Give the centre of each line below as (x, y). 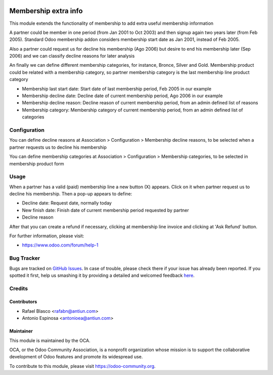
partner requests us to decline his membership (58, 147)
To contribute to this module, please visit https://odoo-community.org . (83, 366)
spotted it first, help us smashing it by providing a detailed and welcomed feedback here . (102, 275)
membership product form (37, 163)
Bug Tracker (25, 258)
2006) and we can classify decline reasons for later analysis (72, 56)
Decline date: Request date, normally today (67, 203)
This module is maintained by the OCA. (50, 340)
